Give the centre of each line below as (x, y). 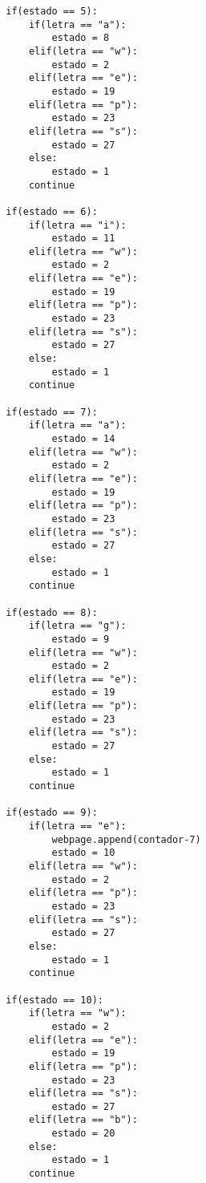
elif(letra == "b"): (83, 1120)
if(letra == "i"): (77, 225)
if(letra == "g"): (77, 626)
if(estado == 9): (52, 813)
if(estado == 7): (52, 412)
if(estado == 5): (52, 11)
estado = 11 (83, 239)
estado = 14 (83, 439)
